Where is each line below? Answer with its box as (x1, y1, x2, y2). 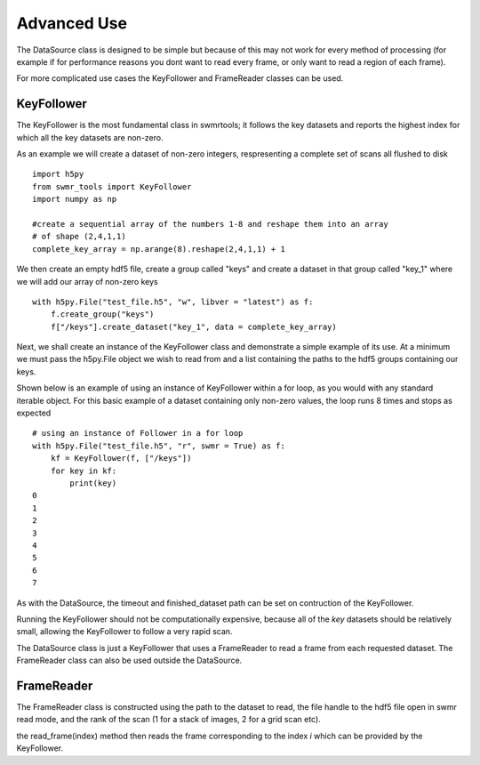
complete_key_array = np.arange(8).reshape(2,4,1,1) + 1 (32, 244, 286, 254)
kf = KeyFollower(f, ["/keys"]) (50, 454, 192, 463)
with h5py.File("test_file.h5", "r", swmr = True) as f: (32, 440, 286, 451)
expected (16, 407, 52, 418)
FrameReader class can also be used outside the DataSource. (16, 655, 243, 666)
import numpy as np (32, 194, 117, 205)
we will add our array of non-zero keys (16, 276, 159, 286)
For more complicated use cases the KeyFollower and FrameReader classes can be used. (16, 73, 344, 84)
